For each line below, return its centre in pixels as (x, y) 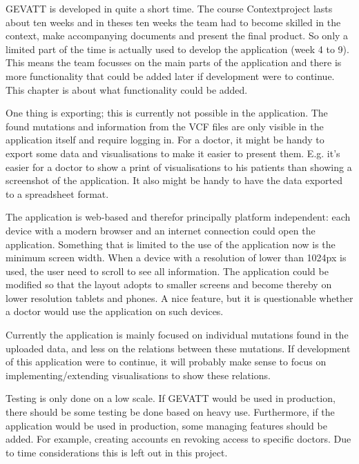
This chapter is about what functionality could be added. (127, 89)
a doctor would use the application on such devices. (115, 311)
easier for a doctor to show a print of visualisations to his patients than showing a (179, 167)
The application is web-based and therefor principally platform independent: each (178, 217)
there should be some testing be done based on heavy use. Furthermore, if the (170, 412)
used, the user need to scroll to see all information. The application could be (167, 271)
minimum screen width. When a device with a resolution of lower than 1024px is (176, 258)
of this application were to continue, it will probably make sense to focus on (166, 362)
